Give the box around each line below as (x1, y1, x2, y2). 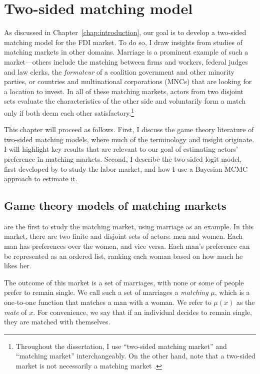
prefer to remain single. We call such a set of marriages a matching (4, 287, 208, 297)
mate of (4, 306, 27, 317)
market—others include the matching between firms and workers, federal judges (4, 56, 248, 67)
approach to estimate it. (4, 173, 77, 184)
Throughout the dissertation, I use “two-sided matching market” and (15, 340, 227, 351)
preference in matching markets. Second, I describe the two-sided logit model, (4, 153, 242, 164)
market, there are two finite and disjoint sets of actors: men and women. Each (4, 231, 243, 241)
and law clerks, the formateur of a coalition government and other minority (4, 66, 234, 77)
